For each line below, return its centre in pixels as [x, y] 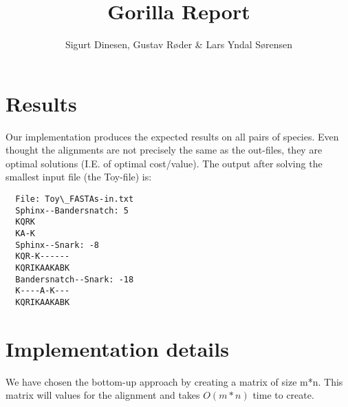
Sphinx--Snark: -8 [57, 245]
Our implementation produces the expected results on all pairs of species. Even [172, 136]
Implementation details [117, 348]
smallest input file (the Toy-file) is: [79, 177]
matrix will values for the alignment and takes [103, 395]
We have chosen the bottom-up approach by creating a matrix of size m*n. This [174, 381]
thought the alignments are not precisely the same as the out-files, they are [164, 150]
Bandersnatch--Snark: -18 [75, 279]
